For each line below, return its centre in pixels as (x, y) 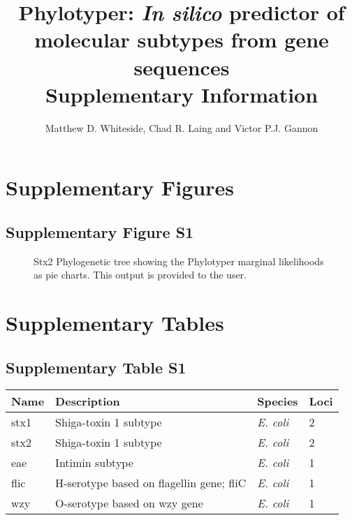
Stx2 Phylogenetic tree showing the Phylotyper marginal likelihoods (179, 261)
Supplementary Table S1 (96, 367)
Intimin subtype (94, 463)
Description (88, 401)
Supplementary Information (182, 94)
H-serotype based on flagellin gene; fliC (151, 483)
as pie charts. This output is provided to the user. (140, 275)
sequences (182, 67)
